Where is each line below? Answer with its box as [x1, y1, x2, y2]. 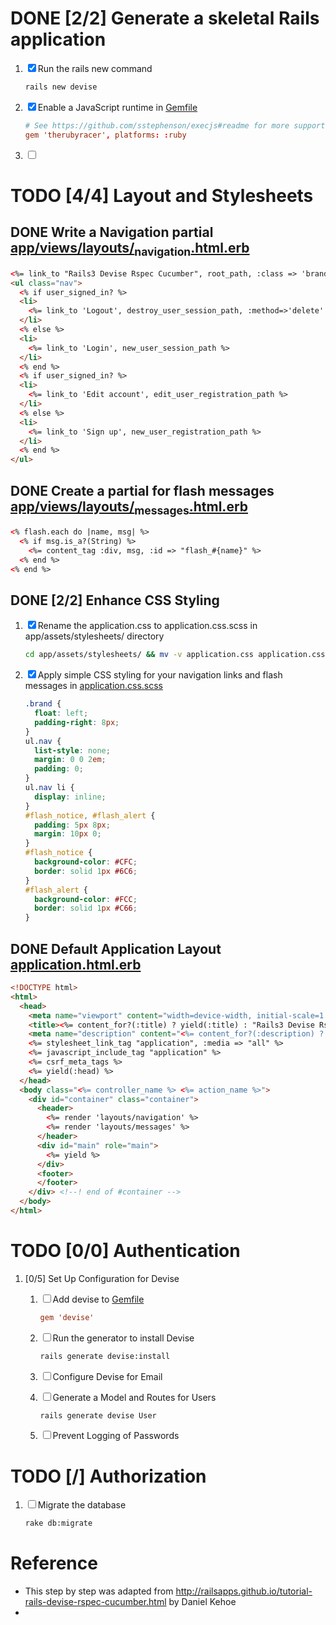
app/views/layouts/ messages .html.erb [10, 498, 249, 517]
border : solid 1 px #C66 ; [34, 903, 138, 914]
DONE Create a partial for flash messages [10, 482, 275, 499]
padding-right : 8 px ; [34, 717, 120, 727]
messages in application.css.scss [24, 680, 163, 692]
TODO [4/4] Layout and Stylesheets [10, 184, 314, 207]
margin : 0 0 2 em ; [34, 755, 107, 765]
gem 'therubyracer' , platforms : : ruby [24, 130, 187, 140]
